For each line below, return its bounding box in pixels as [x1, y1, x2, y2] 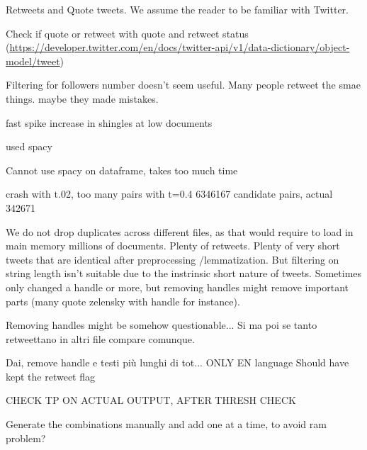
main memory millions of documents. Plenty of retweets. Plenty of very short [6, 238, 340, 253]
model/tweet [6, 53, 60, 68]
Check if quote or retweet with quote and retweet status [6, 26, 249, 40]
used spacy [6, 139, 52, 154]
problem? [6, 430, 46, 445]
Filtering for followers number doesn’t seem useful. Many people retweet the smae [6, 77, 361, 92]
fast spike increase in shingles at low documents [6, 115, 213, 130]
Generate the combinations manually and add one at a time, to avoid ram [6, 417, 327, 432]
